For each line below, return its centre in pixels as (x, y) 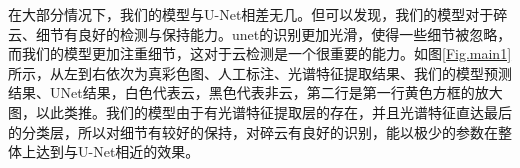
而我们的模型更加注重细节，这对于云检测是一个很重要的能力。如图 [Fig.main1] (260, 53)
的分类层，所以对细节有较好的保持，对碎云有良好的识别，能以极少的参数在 (253, 131)
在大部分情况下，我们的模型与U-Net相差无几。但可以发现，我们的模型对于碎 (258, 14)
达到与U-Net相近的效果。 (117, 151)
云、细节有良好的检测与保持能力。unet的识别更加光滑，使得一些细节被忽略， (260, 33)
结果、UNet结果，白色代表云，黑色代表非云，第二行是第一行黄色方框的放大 (255, 92)
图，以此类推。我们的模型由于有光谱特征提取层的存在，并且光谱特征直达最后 (260, 111)
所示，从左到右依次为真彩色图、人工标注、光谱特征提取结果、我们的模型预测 (260, 72)
